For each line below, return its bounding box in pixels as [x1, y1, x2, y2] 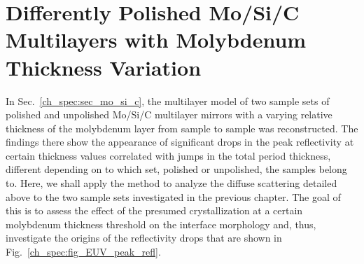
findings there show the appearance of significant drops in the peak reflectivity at [6, 134, 354, 149]
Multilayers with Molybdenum [6, 25, 307, 54]
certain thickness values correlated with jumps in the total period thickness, [6, 148, 331, 162]
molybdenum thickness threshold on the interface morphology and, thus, [6, 216, 316, 231]
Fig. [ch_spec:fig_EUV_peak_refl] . [6, 244, 161, 259]
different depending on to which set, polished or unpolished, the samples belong [6, 162, 347, 176]
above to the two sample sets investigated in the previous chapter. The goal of [6, 189, 341, 204]
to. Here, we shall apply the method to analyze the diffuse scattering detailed [6, 176, 337, 190]
